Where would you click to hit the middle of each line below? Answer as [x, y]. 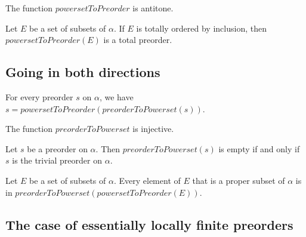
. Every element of [147, 180]
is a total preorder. [138, 40]
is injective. [153, 129]
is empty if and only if [259, 148]
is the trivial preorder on [57, 160]
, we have [116, 96]
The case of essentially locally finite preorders [149, 224]
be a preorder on [57, 148]
